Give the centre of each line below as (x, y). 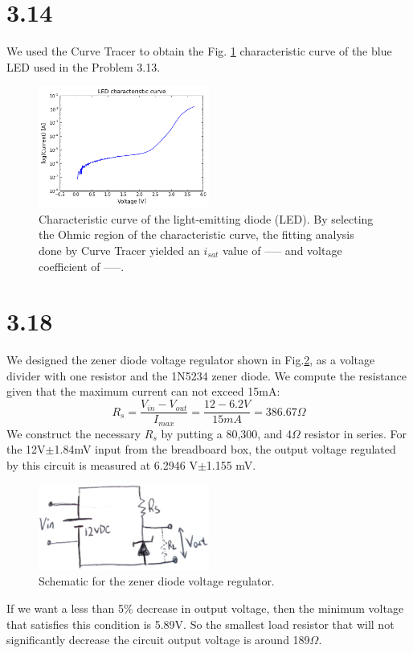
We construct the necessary (74, 433)
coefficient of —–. (82, 266)
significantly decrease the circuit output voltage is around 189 (158, 640)
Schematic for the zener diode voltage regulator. (157, 581)
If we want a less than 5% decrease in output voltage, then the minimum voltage (205, 608)
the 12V (26, 449)
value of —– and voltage (282, 250)
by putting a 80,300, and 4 (227, 433)
